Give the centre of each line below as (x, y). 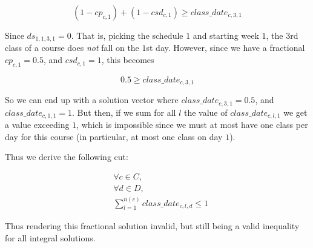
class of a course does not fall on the (72, 48)
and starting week (226, 35)
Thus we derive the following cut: (67, 157)
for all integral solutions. (50, 237)
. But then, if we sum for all (124, 112)
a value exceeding (37, 125)
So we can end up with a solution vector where (92, 100)
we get (295, 112)
